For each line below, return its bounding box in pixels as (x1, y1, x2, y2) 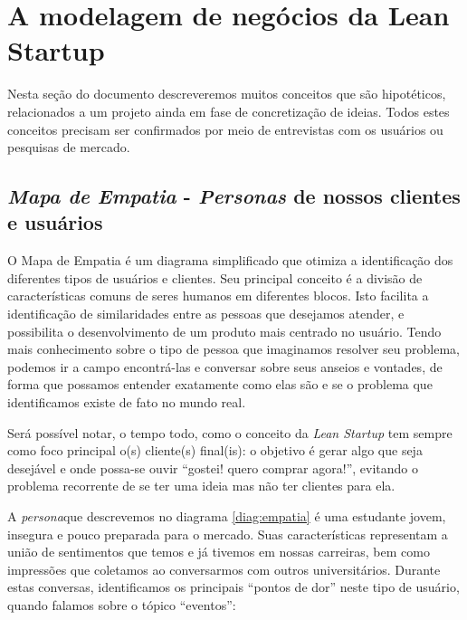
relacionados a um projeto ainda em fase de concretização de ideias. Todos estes (7, 101, 450, 120)
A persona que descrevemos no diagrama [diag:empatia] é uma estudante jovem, (7, 507, 446, 525)
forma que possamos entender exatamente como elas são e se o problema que (7, 375, 433, 394)
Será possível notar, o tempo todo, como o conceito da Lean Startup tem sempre (7, 423, 453, 442)
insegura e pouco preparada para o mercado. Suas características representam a (7, 524, 448, 543)
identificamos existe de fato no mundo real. (7, 393, 246, 412)
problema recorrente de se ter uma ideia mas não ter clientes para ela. (7, 476, 396, 495)
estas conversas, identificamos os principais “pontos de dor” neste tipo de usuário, (7, 577, 460, 596)
